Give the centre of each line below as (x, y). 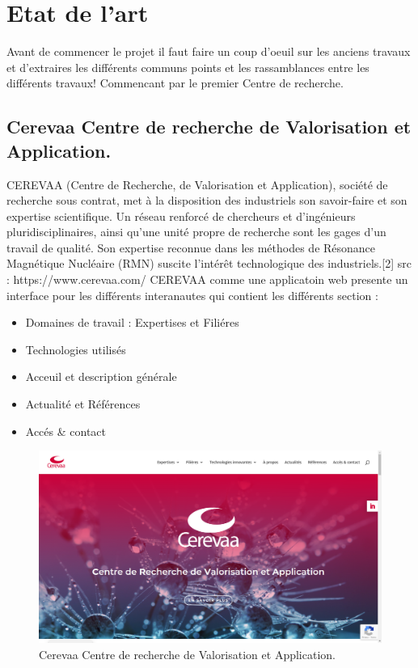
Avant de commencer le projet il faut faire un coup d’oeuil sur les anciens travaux (209, 51)
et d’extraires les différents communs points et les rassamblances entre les (188, 67)
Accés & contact (66, 431)
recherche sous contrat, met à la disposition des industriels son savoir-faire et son (207, 200)
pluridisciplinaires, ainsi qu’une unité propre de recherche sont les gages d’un (196, 232)
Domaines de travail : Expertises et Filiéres (132, 322)
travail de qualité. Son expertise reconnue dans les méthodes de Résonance (191, 247)
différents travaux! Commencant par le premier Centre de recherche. (175, 83)
